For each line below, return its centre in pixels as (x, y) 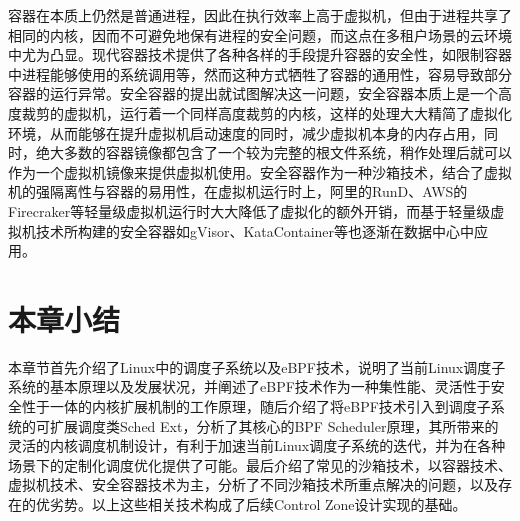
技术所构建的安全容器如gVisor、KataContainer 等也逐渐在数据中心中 (255, 230)
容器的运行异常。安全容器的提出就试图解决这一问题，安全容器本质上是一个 (253, 93)
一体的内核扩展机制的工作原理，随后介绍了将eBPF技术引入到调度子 (270, 406)
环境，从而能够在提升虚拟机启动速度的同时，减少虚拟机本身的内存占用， (246, 132)
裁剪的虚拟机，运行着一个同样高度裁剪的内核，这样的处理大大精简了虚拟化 (266, 112)
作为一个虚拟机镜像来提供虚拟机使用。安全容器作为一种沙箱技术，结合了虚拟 (260, 171)
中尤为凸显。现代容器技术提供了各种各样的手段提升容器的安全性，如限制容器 (260, 54)
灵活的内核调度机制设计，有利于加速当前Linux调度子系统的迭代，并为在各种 (257, 445)
